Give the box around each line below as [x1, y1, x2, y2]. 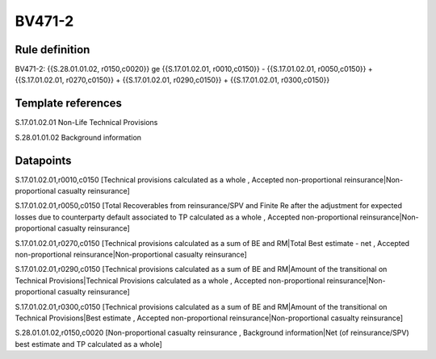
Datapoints [15, 153, 72, 167]
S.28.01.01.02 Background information [15, 132, 141, 142]
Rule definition [15, 43, 90, 56]
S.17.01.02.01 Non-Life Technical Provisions [15, 118, 158, 127]
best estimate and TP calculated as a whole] [15, 339, 163, 349]
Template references [15, 97, 123, 111]
